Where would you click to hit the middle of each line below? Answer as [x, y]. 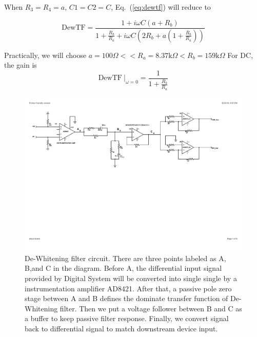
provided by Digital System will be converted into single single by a [131, 278]
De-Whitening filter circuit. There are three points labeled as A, [125, 258]
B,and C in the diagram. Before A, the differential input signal [123, 268]
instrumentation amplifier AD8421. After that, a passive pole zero [128, 288]
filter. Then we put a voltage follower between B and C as [151, 308]
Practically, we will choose [45, 55]
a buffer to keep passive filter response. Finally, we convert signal [127, 318]
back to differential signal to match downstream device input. [121, 328]
